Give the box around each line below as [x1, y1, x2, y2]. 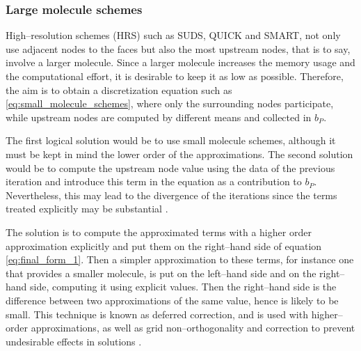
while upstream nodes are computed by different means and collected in [6, 109, 312, 124]
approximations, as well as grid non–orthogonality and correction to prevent [31, 320, 355, 335]
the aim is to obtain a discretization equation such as [6, 82, 232, 97]
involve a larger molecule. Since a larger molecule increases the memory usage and [6, 55, 355, 70]
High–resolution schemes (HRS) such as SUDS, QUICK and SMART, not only [6, 28, 341, 42]
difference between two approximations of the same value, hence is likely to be [6, 292, 339, 307]
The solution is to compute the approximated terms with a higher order [6, 224, 312, 239]
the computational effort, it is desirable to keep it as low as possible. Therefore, [6, 69, 344, 83]
